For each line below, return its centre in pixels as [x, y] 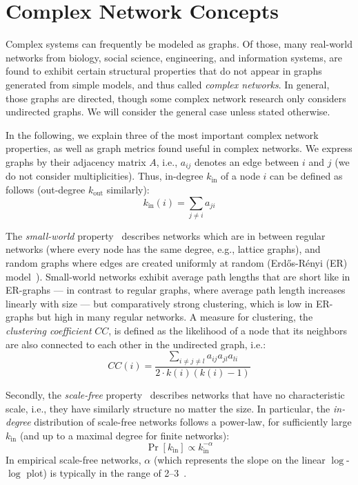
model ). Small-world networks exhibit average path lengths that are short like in [178, 276]
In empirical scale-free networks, [73, 459]
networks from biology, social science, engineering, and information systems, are [174, 57]
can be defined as [306, 176]
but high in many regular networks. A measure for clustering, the [175, 317]
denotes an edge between [247, 161]
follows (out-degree [46, 189]
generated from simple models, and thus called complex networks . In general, [168, 84]
